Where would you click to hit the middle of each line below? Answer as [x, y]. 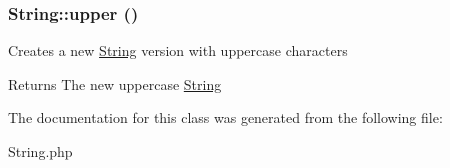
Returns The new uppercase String [115, 83]
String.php [40, 151]
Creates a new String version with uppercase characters [178, 50]
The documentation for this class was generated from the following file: [225, 117]
